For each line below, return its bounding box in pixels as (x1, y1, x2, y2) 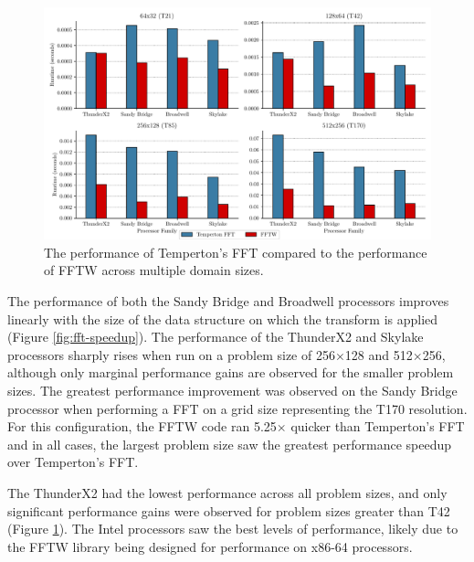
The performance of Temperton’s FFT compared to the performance (44, 242, 427, 261)
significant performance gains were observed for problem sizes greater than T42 (7, 501, 450, 520)
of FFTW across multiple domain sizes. (44, 260, 264, 280)
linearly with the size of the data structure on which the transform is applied (7, 309, 438, 328)
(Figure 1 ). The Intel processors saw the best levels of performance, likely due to (7, 519, 458, 538)
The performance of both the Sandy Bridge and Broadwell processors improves (7, 292, 449, 311)
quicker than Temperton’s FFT (290, 417, 465, 436)
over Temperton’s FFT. (7, 452, 139, 472)
